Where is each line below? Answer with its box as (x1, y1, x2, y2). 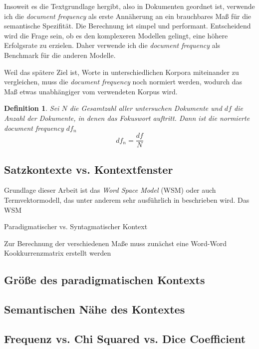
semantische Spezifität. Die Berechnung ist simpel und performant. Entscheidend (4, 20, 251, 31)
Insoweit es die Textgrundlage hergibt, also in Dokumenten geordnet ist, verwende (4, 1, 255, 11)
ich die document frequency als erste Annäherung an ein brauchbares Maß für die (4, 10, 252, 21)
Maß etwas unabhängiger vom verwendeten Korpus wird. (4, 86, 178, 96)
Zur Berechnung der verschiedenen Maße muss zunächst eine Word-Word (4, 238, 227, 248)
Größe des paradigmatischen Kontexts (4, 272, 205, 288)
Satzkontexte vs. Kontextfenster (4, 161, 173, 177)
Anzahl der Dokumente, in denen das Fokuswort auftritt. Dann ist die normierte (4, 112, 250, 123)
